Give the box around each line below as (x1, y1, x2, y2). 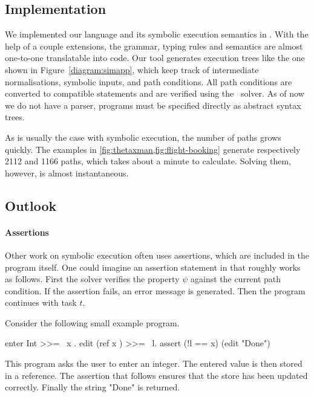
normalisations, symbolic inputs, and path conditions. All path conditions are (5, 75, 292, 88)
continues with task (5, 296, 77, 309)
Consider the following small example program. (5, 316, 180, 329)
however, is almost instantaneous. (5, 166, 129, 179)
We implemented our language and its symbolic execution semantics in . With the (5, 28, 309, 40)
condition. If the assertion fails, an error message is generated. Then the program (5, 284, 306, 297)
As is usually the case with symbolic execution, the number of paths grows (5, 131, 281, 143)
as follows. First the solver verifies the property (5, 273, 180, 285)
